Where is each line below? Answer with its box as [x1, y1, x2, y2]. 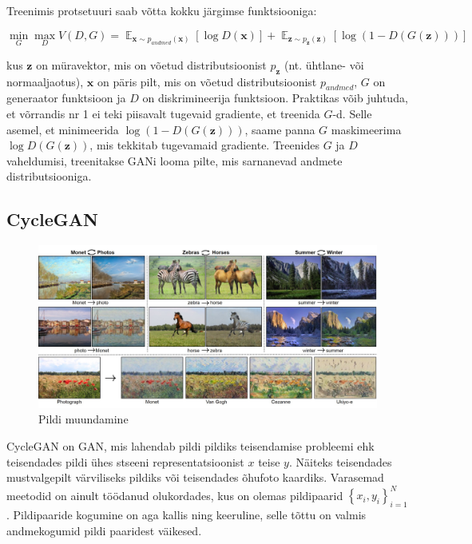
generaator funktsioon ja [6, 89, 126, 106]
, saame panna [244, 121, 315, 137]
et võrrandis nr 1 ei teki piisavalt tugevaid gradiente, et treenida [6, 105, 320, 121]
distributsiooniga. [6, 168, 92, 185]
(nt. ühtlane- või [284, 56, 364, 73]
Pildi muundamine [38, 411, 129, 427]
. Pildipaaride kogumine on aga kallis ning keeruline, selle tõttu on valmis [6, 506, 367, 523]
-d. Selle [332, 105, 372, 121]
